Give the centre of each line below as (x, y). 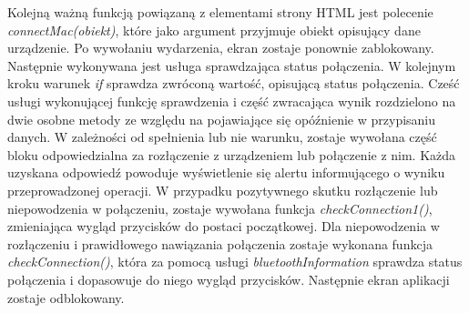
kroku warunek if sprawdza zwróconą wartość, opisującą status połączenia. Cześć (234, 83)
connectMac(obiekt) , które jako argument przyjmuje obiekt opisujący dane (214, 30)
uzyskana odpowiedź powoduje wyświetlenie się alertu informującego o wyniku (226, 172)
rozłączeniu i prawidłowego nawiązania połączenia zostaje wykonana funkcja (220, 243)
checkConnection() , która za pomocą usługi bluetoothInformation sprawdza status (235, 262)
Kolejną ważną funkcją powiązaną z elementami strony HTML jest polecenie (220, 12)
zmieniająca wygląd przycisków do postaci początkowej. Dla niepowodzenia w (224, 226)
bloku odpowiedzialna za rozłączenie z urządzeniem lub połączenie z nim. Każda (232, 154)
